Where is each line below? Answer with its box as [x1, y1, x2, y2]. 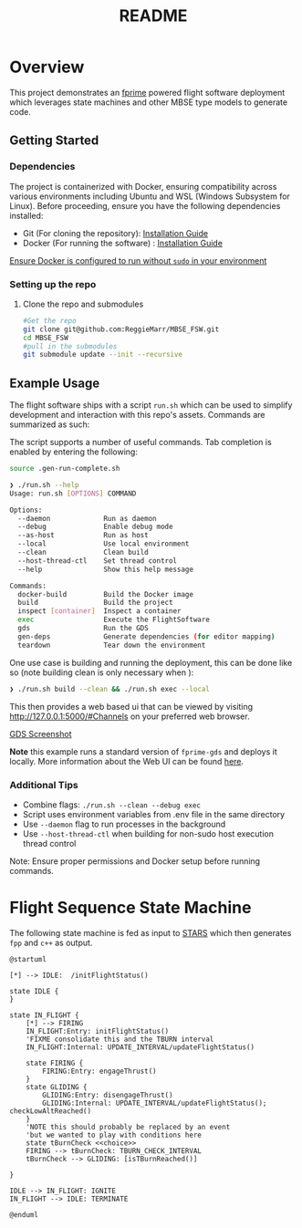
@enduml [9, 1210, 39, 1219]
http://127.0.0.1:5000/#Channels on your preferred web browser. [9, 711, 250, 722]
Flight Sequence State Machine [9, 898, 252, 918]
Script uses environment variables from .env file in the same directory [22, 808, 286, 819]
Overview [9, 57, 85, 78]
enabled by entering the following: [9, 446, 139, 457]
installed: [9, 210, 44, 221]
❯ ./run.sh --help [9, 480, 79, 489]
